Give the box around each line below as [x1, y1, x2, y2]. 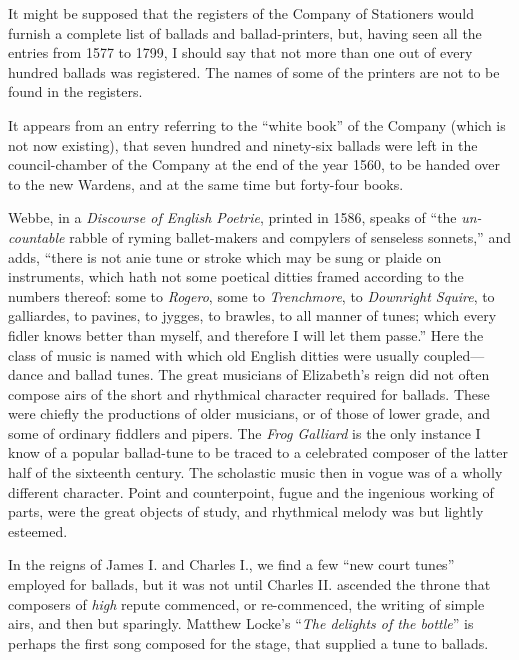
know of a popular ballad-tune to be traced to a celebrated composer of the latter [8, 442, 508, 463]
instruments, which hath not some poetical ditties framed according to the [8, 266, 464, 287]
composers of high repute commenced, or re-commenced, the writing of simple [8, 593, 485, 614]
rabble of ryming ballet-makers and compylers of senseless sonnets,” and [69, 226, 511, 247]
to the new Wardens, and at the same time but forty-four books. [8, 173, 404, 194]
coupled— [423, 344, 485, 365]
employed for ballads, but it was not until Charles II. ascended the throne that [8, 574, 491, 595]
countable [8, 226, 65, 247]
